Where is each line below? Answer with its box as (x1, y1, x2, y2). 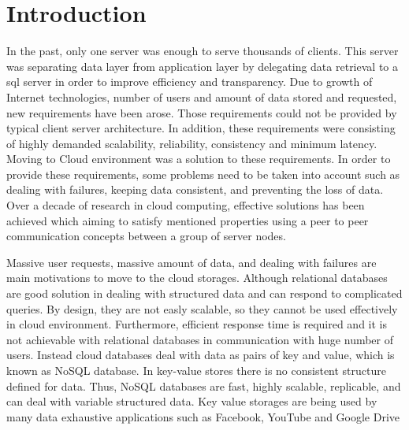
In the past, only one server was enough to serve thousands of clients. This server (6, 43, 399, 59)
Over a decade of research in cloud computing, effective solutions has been (6, 197, 365, 213)
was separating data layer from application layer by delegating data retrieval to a (6, 57, 398, 74)
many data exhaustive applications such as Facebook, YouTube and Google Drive (6, 408, 400, 424)
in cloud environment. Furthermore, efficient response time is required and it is (6, 316, 387, 332)
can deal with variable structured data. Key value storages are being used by (6, 393, 377, 410)
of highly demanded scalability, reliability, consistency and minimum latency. (6, 135, 377, 151)
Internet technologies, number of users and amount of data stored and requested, (6, 88, 397, 105)
